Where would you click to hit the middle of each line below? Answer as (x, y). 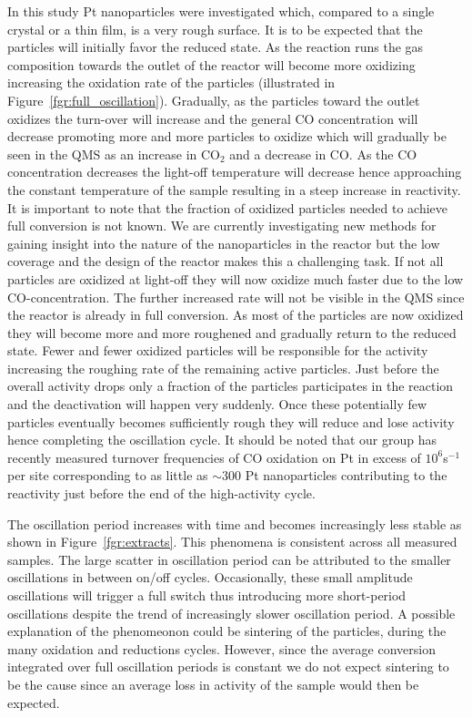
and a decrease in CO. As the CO (323, 154)
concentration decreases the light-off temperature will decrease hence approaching (235, 172)
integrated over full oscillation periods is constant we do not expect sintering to (228, 667)
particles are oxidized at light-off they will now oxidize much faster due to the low (236, 278)
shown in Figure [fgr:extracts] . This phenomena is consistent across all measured (232, 542)
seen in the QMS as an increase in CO (114, 154)
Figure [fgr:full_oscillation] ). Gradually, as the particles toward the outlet (214, 100)
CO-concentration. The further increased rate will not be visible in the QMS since (236, 297)
